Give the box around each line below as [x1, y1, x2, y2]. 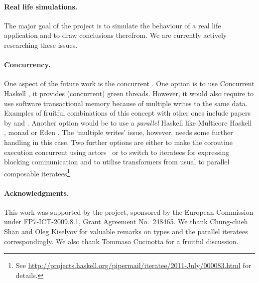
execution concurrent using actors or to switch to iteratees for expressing [4, 146, 230, 157]
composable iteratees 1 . [4, 166, 72, 178]
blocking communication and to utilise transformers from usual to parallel [4, 156, 230, 167]
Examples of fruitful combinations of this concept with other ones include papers [4, 108, 251, 118]
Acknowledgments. [4, 187, 69, 198]
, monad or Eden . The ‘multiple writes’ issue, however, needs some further [4, 127, 233, 138]
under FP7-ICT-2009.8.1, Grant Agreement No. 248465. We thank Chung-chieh [4, 216, 248, 227]
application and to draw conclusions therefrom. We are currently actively [4, 30, 227, 40]
